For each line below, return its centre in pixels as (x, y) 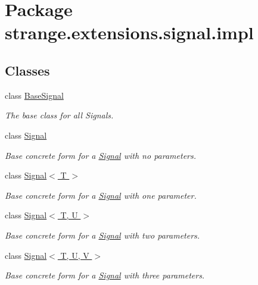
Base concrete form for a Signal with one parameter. (101, 195)
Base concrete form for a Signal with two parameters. (102, 235)
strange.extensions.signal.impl (129, 32)
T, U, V (75, 255)
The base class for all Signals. (59, 115)
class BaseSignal (34, 95)
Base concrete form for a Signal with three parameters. (105, 275)
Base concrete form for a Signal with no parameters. (101, 155)
